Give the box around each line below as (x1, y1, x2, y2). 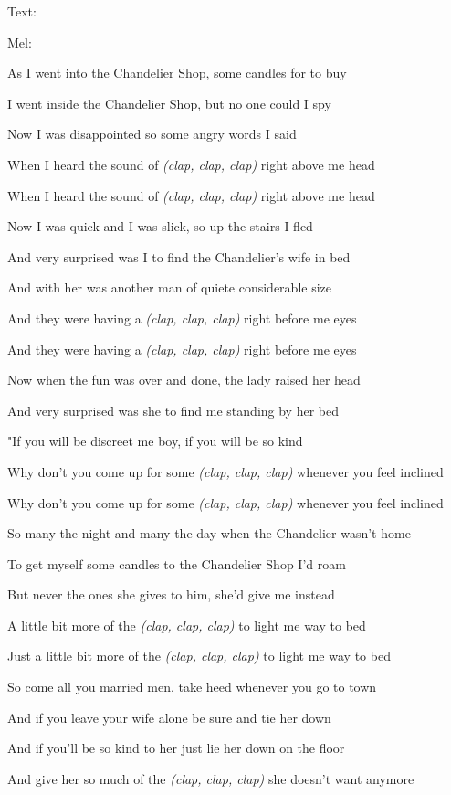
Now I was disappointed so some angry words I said (7, 124, 297, 143)
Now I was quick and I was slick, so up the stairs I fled (7, 217, 313, 236)
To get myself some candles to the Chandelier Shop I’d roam (7, 554, 346, 573)
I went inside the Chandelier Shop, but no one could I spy (7, 93, 331, 112)
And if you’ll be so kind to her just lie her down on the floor (7, 738, 345, 758)
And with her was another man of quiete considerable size (7, 278, 331, 297)
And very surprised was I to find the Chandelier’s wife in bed (7, 247, 351, 266)
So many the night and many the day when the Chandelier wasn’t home (7, 524, 411, 543)
